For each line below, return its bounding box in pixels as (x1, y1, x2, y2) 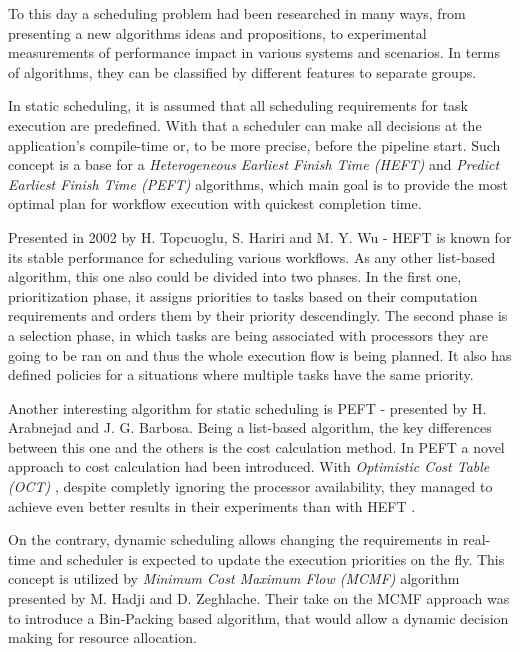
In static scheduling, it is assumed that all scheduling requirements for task (8, 95, 468, 116)
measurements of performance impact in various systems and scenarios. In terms (8, 42, 501, 63)
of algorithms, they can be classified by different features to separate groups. (8, 61, 477, 82)
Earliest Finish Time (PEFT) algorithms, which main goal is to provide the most (8, 173, 508, 194)
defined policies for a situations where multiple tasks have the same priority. (8, 364, 474, 385)
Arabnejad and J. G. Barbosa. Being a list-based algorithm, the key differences (8, 417, 492, 438)
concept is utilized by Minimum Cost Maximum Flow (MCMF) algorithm (8, 568, 460, 589)
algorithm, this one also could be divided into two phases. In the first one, (8, 266, 462, 287)
